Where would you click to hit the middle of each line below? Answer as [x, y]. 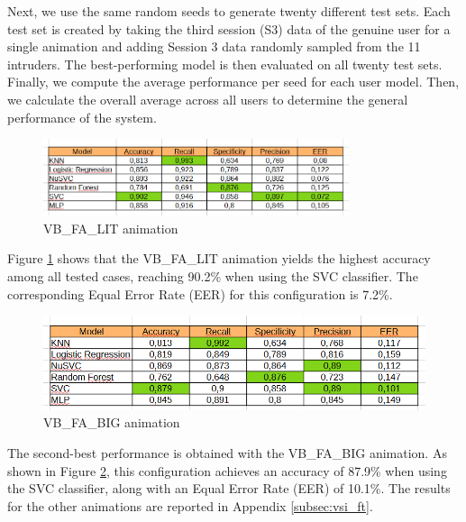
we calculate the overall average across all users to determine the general [208, 99]
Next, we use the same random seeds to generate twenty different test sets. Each [229, 11]
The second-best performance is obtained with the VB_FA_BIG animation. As [227, 453]
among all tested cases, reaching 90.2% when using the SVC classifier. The [213, 276]
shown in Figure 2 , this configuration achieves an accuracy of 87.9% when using [227, 470]
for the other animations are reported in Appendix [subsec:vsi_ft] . [190, 505]
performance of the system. [82, 117]
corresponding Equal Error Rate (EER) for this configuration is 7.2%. [200, 293]
